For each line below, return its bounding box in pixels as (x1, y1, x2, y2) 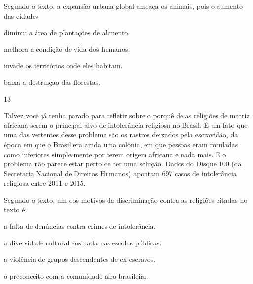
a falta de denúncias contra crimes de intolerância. (4, 221, 156, 231)
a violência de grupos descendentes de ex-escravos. (4, 254, 156, 264)
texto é (4, 204, 25, 214)
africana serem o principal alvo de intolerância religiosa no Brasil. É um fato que (4, 120, 248, 130)
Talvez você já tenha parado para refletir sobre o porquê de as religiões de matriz (4, 110, 250, 121)
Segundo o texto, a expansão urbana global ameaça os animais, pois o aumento (4, 1, 243, 11)
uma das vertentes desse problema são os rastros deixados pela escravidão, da (4, 129, 238, 140)
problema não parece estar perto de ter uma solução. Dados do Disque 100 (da (4, 159, 242, 169)
